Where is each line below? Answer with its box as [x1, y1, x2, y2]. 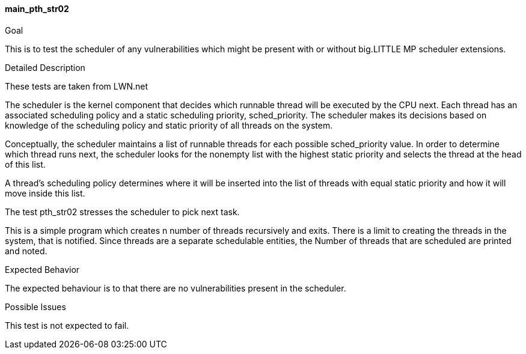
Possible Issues [5, 301, 66, 312]
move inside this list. [5, 188, 85, 198]
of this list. [5, 159, 46, 169]
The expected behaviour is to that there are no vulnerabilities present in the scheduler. [5, 282, 346, 293]
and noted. [5, 245, 47, 256]
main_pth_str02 [5, 4, 69, 14]
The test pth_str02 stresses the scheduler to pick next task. [5, 206, 240, 217]
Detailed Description [5, 62, 85, 73]
